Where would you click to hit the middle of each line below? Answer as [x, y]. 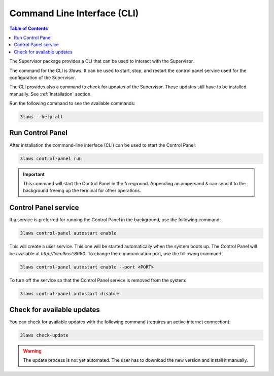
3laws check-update [44, 335]
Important [34, 174]
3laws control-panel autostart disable [70, 294]
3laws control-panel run [51, 158]
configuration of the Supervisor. [43, 77]
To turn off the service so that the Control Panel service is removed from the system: [98, 280]
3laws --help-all [42, 117]
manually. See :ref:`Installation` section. [50, 94]
